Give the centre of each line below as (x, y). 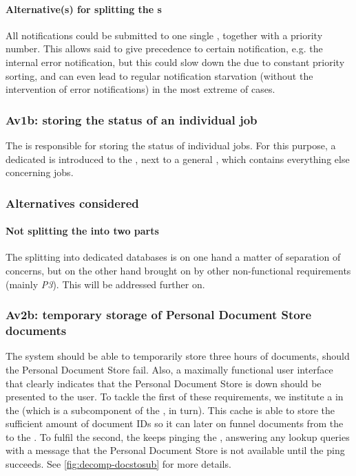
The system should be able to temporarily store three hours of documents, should (178, 356)
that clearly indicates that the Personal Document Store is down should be (164, 383)
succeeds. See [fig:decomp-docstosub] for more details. (118, 464)
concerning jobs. (40, 172)
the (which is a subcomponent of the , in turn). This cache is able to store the (170, 410)
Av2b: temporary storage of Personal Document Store (159, 315)
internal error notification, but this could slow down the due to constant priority (175, 62)
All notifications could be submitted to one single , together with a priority (164, 35)
